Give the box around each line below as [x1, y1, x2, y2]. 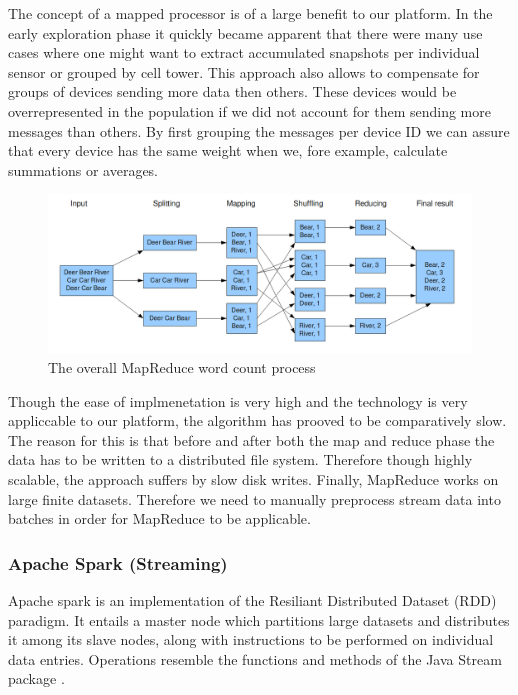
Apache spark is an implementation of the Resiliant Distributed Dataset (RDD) [8, 589, 497, 610]
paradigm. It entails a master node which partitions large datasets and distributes [8, 609, 510, 630]
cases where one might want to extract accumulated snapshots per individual [8, 42, 480, 63]
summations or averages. [8, 159, 159, 180]
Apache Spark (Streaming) [8, 550, 228, 575]
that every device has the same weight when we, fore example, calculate [8, 140, 448, 161]
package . [8, 668, 65, 689]
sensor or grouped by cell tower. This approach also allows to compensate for [8, 61, 480, 82]
